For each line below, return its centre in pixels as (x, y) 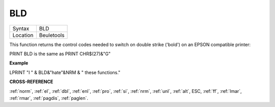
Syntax (21, 28)
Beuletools (52, 35)
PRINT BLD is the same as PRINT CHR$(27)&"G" (60, 54)
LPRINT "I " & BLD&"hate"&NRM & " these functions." (65, 72)
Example (19, 63)
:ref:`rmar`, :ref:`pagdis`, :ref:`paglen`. (49, 98)
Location (23, 35)
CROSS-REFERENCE (31, 82)
